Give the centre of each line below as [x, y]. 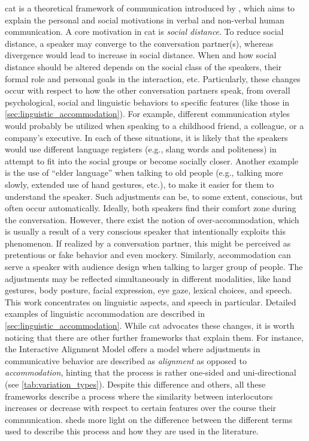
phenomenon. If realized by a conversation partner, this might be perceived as [148, 243]
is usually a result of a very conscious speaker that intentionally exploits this [145, 231]
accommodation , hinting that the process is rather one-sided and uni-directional [151, 372]
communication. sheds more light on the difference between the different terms [149, 419]
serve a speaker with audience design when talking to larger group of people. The [154, 267]
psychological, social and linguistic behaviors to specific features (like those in [147, 102]
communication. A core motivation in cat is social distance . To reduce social [144, 31]
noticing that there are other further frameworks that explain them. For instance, [154, 337]
